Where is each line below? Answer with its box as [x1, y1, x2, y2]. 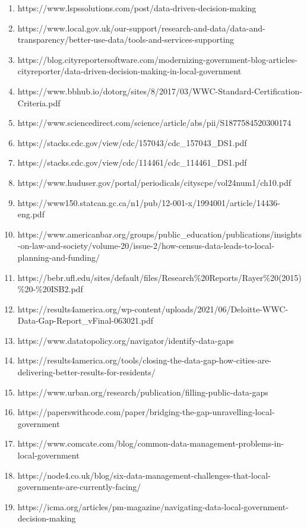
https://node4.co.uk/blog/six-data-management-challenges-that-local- [17, 469, 271, 481]
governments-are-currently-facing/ [17, 480, 141, 493]
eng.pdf [17, 208, 45, 220]
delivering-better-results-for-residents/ [17, 366, 156, 378]
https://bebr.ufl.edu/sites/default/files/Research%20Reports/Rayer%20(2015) [17, 271, 302, 283]
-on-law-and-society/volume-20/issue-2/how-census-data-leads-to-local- [17, 239, 274, 252]
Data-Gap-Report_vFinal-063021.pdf [17, 314, 154, 327]
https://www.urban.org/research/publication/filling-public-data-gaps [17, 385, 268, 398]
